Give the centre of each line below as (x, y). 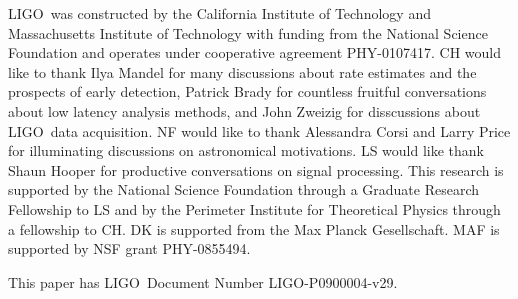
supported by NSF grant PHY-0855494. (129, 248)
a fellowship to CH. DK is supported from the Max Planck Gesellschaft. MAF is (254, 228)
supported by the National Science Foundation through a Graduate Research (244, 189)
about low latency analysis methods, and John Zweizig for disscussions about (244, 110)
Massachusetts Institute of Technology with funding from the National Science (248, 32)
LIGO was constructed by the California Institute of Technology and (219, 13)
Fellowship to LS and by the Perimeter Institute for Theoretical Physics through (254, 208)
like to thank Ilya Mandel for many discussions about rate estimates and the (242, 71)
